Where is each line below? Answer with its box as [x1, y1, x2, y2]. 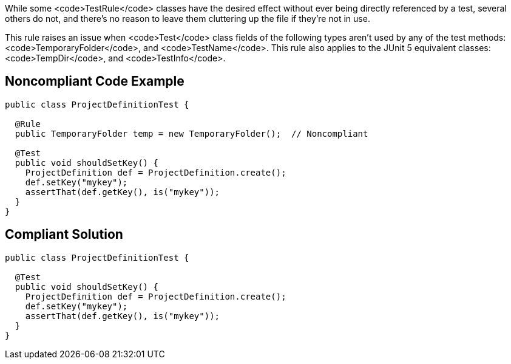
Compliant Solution [5, 227, 123, 242]
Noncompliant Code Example [5, 74, 184, 89]
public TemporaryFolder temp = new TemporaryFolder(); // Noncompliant [15, 128, 368, 139]
